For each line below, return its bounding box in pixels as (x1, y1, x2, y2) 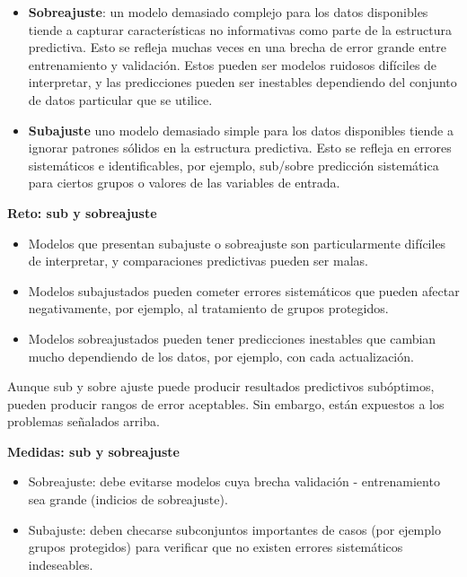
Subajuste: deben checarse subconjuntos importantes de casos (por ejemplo (28, 520, 441, 538)
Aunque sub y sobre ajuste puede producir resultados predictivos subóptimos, (7, 377, 435, 396)
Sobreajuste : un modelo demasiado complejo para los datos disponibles (28, 3, 428, 21)
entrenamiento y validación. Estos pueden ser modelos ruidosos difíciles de (28, 55, 437, 74)
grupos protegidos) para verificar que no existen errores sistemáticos (28, 538, 403, 556)
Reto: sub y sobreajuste (7, 203, 157, 222)
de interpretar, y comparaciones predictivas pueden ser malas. (28, 251, 368, 270)
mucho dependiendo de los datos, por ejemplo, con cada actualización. (28, 346, 414, 365)
